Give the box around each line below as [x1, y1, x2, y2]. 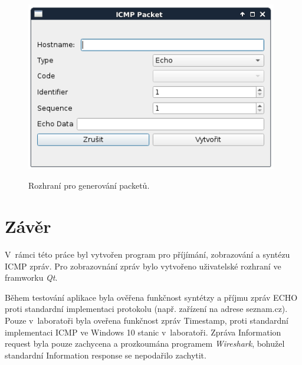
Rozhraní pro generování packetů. [28, 179, 150, 192]
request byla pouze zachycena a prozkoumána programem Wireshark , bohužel [5, 337, 285, 350]
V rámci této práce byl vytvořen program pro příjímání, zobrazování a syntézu [5, 248, 290, 261]
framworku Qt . [5, 271, 58, 284]
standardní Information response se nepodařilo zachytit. [5, 348, 206, 361]
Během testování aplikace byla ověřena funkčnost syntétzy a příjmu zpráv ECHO [5, 291, 298, 303]
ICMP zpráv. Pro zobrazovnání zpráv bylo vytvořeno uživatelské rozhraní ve [5, 259, 281, 272]
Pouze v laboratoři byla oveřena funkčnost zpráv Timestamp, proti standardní [5, 314, 288, 326]
